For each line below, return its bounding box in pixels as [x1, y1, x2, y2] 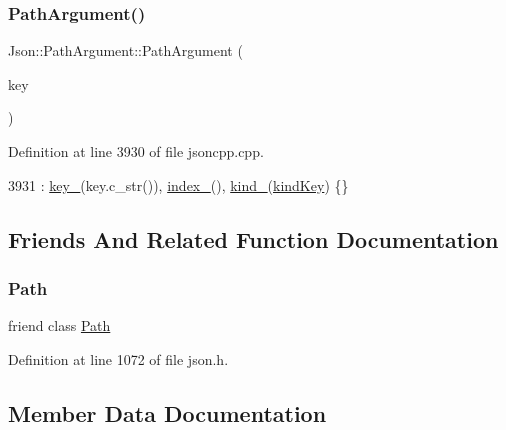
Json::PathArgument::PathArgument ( [8, 40, 243, 61]
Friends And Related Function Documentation [8, 223, 499, 254]
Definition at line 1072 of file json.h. [8, 348, 229, 369]
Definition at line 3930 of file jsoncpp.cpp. [8, 141, 264, 161]
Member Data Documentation [8, 397, 327, 428]
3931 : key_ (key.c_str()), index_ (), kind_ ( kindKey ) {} [8, 174, 349, 195]
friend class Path [8, 315, 111, 336]
